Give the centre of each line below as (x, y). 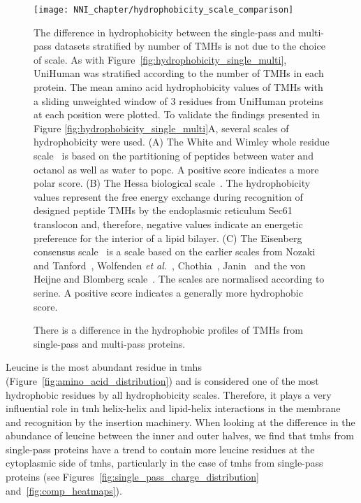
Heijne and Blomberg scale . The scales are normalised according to (179, 279)
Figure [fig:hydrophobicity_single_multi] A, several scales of (161, 128)
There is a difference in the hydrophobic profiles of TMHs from (168, 330)
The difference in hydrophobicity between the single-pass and (164, 32)
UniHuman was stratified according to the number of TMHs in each (179, 73)
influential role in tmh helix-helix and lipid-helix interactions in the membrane (173, 408)
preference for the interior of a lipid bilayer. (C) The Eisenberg (168, 238)
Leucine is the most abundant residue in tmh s (104, 367)
